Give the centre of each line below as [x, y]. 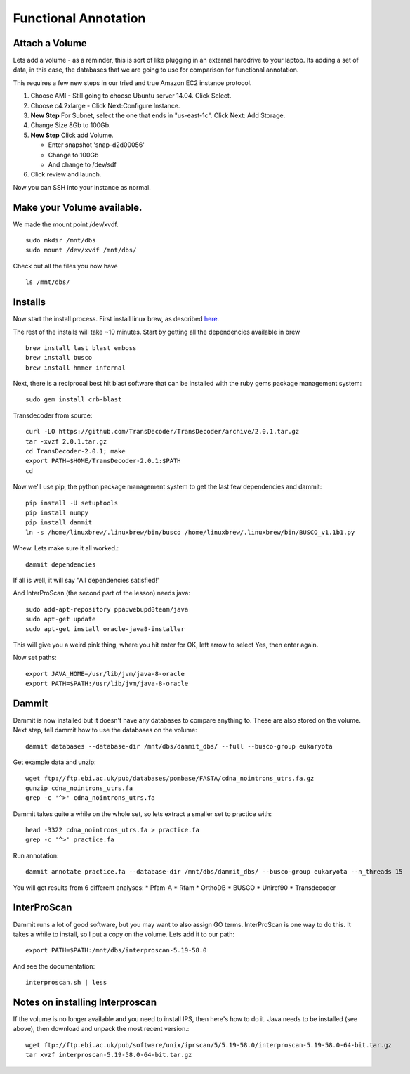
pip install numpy [57, 512]
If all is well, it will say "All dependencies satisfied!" [87, 580]
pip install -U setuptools [72, 503]
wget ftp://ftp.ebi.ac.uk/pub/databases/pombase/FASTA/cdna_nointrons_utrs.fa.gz [170, 778]
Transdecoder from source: [53, 415]
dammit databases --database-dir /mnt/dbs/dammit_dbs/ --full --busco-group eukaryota [179, 746]
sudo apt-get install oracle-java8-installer [105, 629]
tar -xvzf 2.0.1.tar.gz [66, 441]
